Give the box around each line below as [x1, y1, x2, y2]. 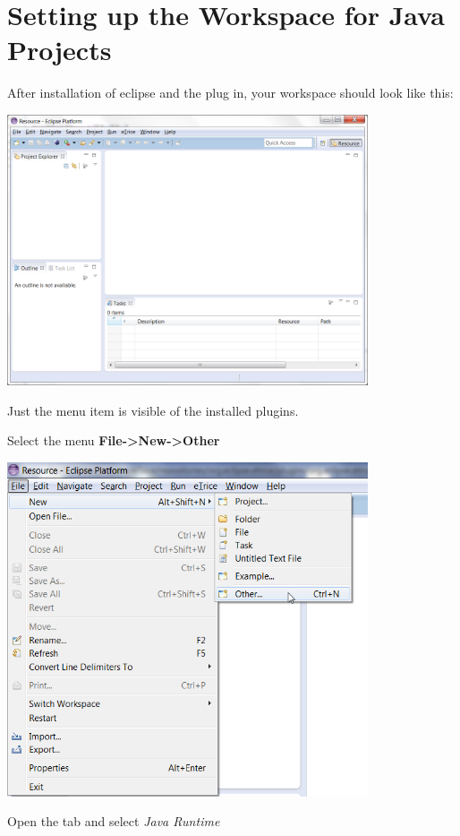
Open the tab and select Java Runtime [7, 812, 220, 831]
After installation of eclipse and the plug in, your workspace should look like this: [7, 83, 454, 102]
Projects [7, 31, 112, 68]
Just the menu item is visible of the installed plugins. [7, 401, 299, 419]
